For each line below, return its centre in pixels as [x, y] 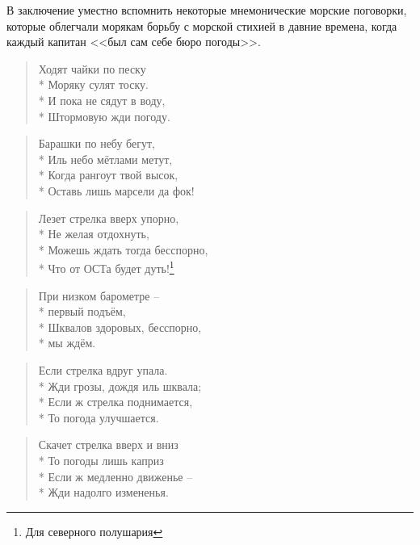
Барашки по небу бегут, [97, 143]
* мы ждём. [67, 343]
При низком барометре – [99, 295]
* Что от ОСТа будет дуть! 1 [106, 267]
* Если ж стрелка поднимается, [115, 402]
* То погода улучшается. [99, 417]
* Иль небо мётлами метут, [105, 159]
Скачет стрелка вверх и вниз [108, 444]
